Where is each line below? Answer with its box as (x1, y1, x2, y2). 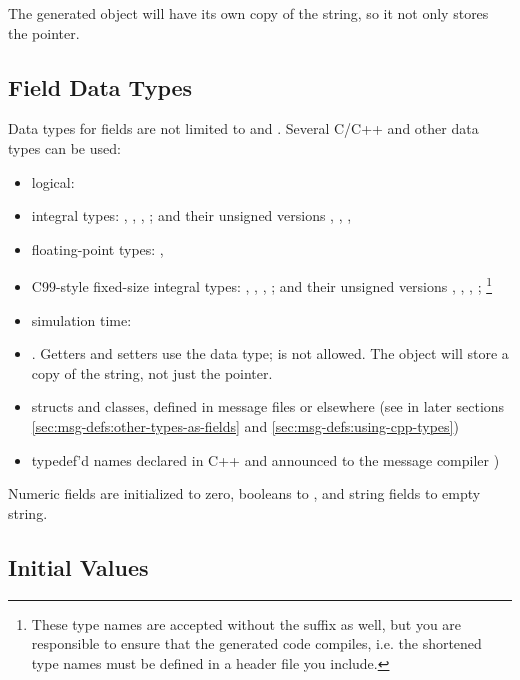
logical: (31, 171, 75, 192)
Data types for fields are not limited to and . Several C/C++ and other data (8, 118, 479, 139)
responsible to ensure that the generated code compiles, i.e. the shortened (31, 633, 482, 654)
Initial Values (8, 551, 149, 582)
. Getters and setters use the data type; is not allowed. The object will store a (31, 343, 509, 364)
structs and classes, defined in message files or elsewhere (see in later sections (31, 396, 505, 417)
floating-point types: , (31, 238, 164, 259)
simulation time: (31, 309, 132, 330)
